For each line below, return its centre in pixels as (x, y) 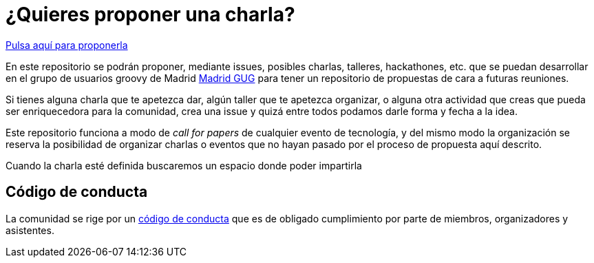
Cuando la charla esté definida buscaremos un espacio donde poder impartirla (184, 165)
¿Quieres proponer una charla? (150, 14)
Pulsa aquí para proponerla (67, 45)
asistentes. (30, 230)
